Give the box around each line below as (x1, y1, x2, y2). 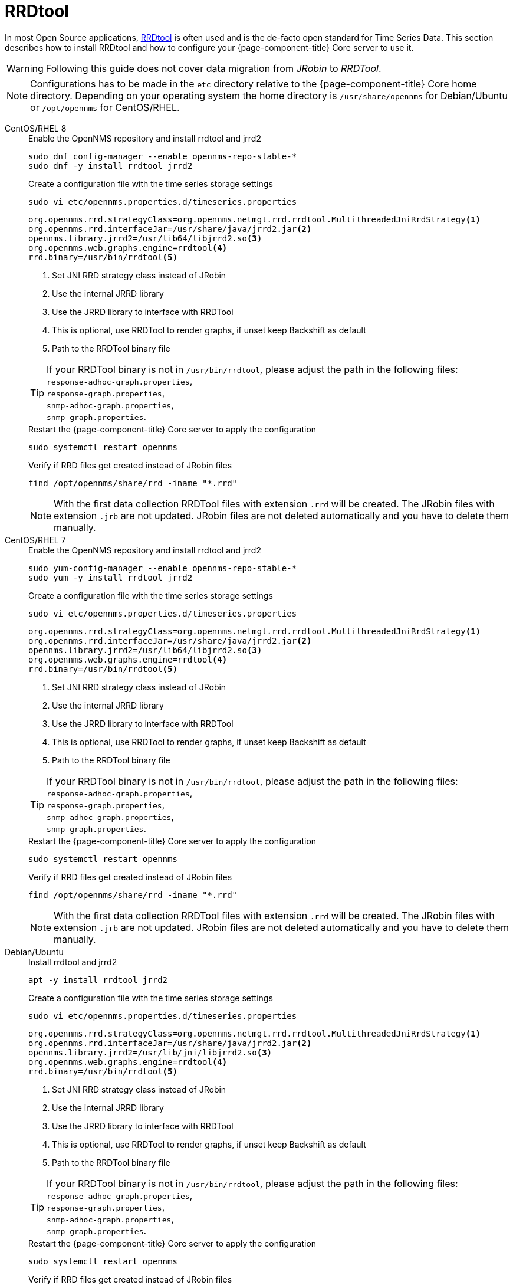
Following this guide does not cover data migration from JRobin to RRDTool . (45, 62, 382, 74)
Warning (6, 62, 44, 74)
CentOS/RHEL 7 (5, 535, 66, 545)
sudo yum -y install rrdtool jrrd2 (28, 572, 193, 582)
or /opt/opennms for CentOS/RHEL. (30, 101, 180, 113)
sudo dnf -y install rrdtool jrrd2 (28, 160, 193, 171)
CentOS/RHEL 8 (5, 123, 67, 133)
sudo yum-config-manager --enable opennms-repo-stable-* (28, 563, 297, 573)
